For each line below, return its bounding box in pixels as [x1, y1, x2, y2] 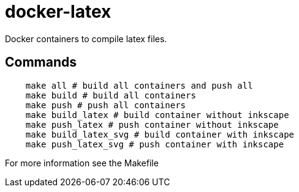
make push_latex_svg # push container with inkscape [25, 139, 284, 149]
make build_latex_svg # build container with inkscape [25, 129, 295, 139]
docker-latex [5, 1, 112, 22]
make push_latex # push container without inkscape [25, 119, 279, 130]
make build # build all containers [25, 90, 196, 100]
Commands [5, 54, 77, 70]
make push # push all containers [25, 100, 186, 110]
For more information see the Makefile [5, 157, 159, 168]
